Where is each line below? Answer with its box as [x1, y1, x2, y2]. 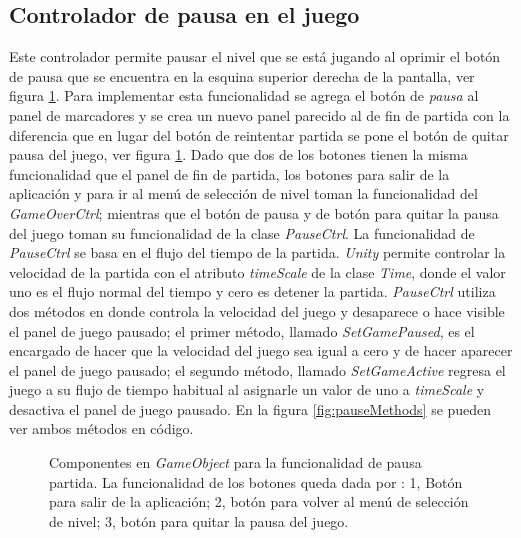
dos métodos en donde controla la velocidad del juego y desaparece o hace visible [9, 300, 505, 321]
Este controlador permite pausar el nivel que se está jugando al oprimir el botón [9, 46, 501, 67]
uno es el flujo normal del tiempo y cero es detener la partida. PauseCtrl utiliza [9, 281, 496, 302]
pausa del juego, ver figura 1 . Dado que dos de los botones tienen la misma [9, 144, 468, 165]
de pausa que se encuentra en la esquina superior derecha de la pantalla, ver [9, 65, 475, 86]
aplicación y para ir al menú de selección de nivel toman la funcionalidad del [9, 183, 478, 204]
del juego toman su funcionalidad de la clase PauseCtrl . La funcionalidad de [9, 222, 475, 243]
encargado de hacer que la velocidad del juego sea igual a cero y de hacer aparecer [9, 340, 513, 361]
